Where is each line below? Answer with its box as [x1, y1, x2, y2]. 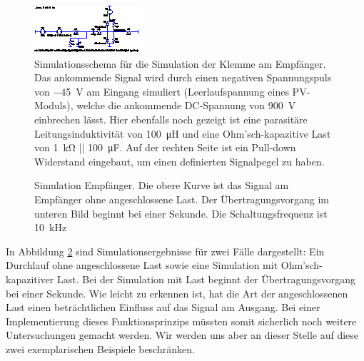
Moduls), [34, 98, 74, 113]
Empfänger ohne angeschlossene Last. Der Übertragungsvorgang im [34, 191, 329, 206]
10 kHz [34, 220, 67, 235]
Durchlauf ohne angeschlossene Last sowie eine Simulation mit [6, 258, 278, 273]
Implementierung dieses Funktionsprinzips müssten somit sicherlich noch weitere [6, 313, 357, 328]
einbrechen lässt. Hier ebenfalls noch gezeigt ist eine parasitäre [34, 111, 308, 126]
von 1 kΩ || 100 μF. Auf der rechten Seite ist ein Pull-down [34, 140, 296, 155]
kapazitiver [6, 271, 54, 286]
